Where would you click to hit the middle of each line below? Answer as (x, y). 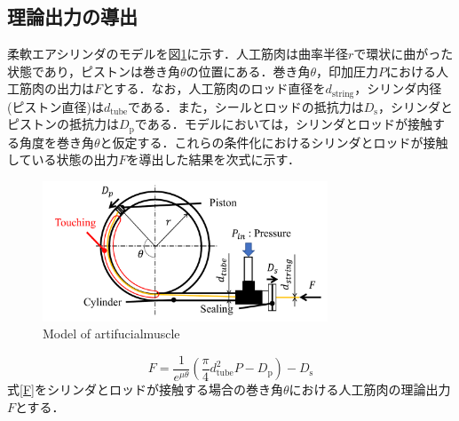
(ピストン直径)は (55, 106)
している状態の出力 (63, 159)
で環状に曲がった (404, 54)
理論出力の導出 (72, 16)
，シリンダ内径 (398, 88)
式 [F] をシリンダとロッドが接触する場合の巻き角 (145, 389)
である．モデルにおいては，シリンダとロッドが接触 (283, 124)
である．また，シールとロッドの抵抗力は (246, 106)
